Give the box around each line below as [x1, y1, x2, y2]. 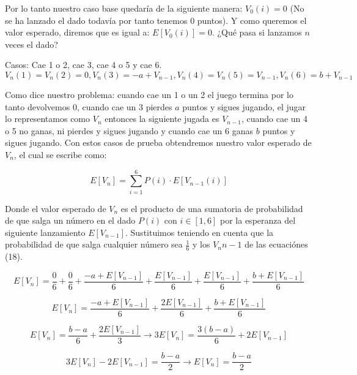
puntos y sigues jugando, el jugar [182, 100, 306, 113]
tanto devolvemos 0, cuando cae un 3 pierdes [5, 100, 172, 113]
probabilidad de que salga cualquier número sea [5, 238, 183, 251]
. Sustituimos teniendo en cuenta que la [125, 225, 274, 238]
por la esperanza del [220, 214, 296, 227]
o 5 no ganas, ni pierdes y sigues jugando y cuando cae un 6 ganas [5, 124, 254, 137]
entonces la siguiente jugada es [105, 112, 219, 125]
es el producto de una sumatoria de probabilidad [120, 202, 303, 214]
